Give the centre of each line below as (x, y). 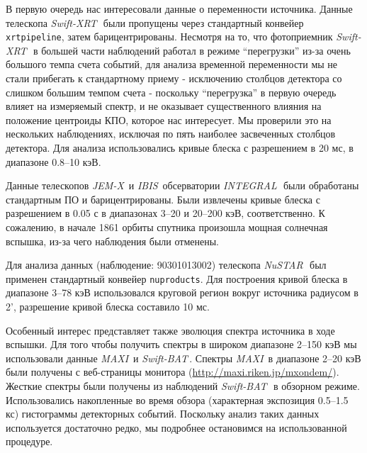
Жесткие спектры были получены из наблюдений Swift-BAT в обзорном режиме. (183, 385)
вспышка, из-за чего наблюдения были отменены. (112, 241)
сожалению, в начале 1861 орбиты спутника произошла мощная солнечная (167, 226)
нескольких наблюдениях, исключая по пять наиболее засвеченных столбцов (171, 134)
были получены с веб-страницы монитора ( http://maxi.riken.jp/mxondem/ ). (173, 372)
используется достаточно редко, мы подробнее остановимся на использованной (176, 427)
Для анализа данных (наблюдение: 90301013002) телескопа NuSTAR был (166, 265)
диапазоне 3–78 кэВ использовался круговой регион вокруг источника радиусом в (182, 292)
